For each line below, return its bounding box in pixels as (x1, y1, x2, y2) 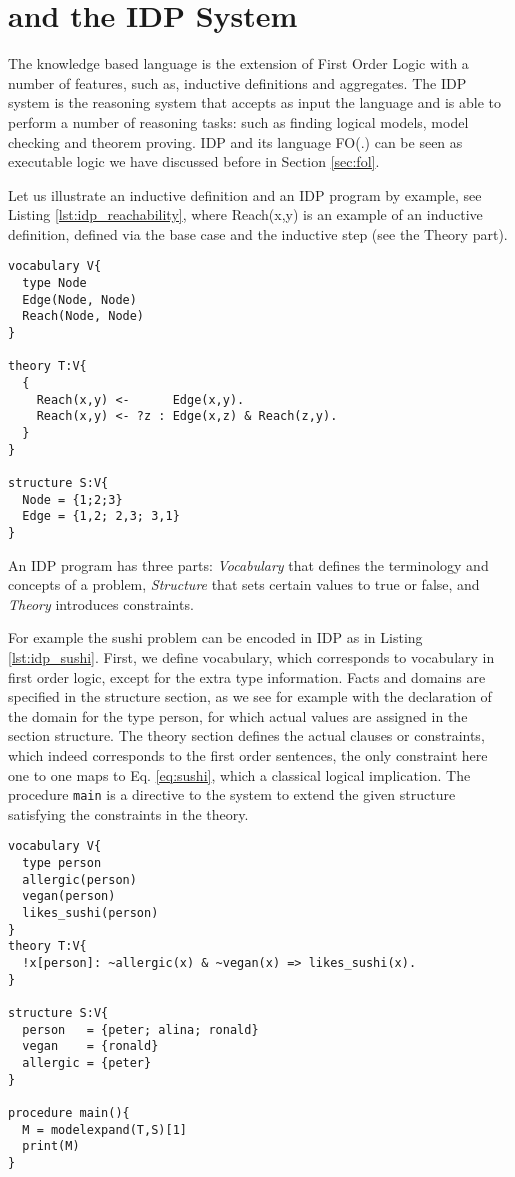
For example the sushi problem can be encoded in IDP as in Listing (8, 627, 423, 648)
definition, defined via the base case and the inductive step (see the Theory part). (8, 223, 508, 244)
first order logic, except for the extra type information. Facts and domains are (8, 666, 486, 687)
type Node (22, 276, 87, 291)
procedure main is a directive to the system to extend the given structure (8, 784, 456, 805)
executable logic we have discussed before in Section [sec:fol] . (8, 151, 380, 172)
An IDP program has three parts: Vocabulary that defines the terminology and (8, 554, 489, 575)
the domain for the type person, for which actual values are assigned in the (8, 705, 468, 726)
